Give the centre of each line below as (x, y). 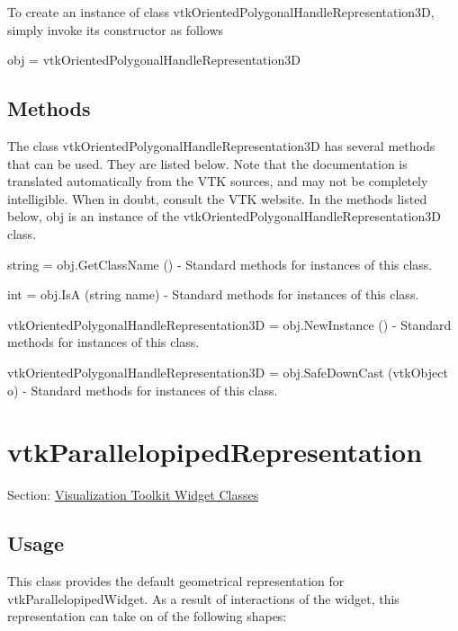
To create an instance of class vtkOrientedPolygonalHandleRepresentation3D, (221, 12)
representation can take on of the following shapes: (147, 616)
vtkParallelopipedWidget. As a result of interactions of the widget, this (203, 598)
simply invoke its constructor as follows (116, 29)
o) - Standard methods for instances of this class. (143, 390)
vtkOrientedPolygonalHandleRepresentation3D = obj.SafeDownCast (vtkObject (228, 372)
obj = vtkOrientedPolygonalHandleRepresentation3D (154, 60)
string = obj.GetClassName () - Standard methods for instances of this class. (220, 264)
